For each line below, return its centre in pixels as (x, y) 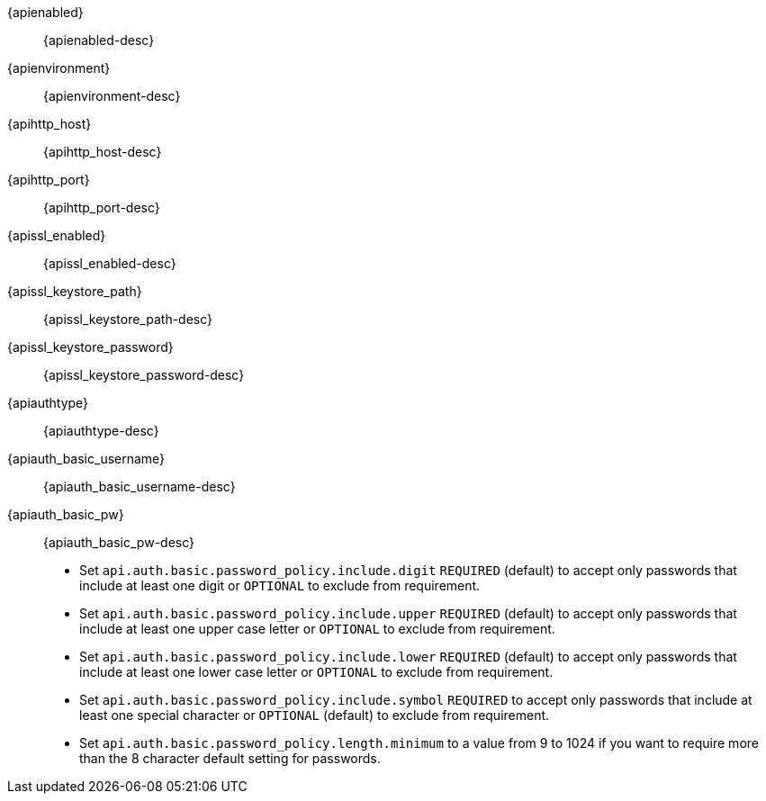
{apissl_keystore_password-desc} (144, 375)
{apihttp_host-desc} (103, 152)
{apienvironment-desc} (112, 96)
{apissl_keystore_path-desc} (128, 319)
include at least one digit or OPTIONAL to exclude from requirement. (280, 585)
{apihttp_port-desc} (102, 207)
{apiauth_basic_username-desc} (140, 486)
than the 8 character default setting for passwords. (230, 758)
